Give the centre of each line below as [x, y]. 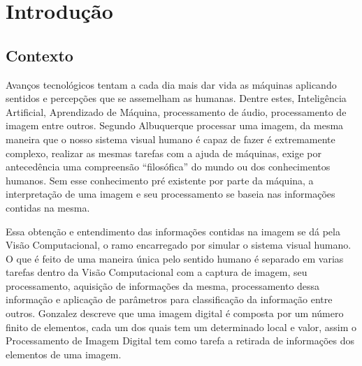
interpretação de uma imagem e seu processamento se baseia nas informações [171, 194]
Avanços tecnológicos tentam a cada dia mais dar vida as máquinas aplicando [171, 84]
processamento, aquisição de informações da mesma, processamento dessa [163, 285]
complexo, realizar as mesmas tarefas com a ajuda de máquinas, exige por [164, 153]
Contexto [39, 55]
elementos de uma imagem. [64, 354]
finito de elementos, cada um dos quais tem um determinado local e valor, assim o [181, 327]
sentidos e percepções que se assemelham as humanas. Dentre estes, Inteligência [176, 98]
